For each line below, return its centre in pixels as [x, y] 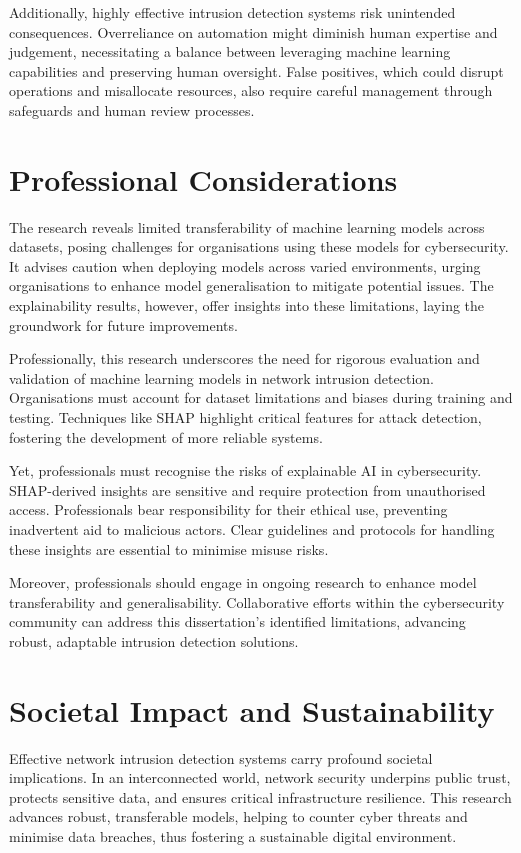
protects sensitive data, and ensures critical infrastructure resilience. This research [260, 796]
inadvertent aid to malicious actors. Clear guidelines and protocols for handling [252, 529]
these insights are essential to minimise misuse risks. [169, 548]
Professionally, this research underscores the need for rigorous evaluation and [244, 358]
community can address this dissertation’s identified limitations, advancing [237, 621]
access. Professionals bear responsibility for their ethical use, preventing [228, 509]
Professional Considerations [203, 178]
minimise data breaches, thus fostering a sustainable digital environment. [233, 836]
